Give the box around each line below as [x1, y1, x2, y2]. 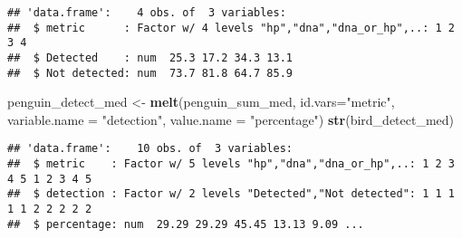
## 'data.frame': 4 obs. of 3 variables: [7, 6, 286, 19]
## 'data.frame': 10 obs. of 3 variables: [7, 142, 293, 156]
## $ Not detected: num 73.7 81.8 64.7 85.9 [7, 66, 293, 80]
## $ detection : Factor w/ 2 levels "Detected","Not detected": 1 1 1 [7, 187, 455, 201]
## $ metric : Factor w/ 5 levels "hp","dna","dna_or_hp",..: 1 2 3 [7, 157, 455, 171]
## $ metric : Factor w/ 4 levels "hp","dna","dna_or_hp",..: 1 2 [7, 21, 455, 34]
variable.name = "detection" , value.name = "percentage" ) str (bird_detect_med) [7, 109, 455, 129]
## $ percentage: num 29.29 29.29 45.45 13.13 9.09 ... [7, 217, 364, 231]
